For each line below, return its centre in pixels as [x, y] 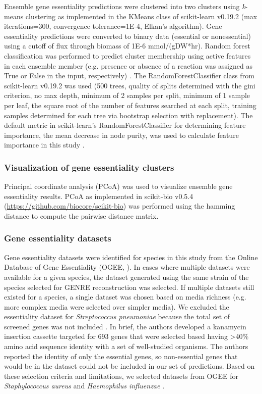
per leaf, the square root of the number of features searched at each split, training [130, 105]
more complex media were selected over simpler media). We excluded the [117, 306]
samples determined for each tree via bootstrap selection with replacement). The [128, 115]
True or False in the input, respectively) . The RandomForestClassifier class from [129, 76]
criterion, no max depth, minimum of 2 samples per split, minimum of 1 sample [127, 95]
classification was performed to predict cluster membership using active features [127, 55]
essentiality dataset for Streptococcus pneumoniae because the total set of [117, 316]
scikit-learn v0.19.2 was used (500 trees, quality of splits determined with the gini [130, 85]
